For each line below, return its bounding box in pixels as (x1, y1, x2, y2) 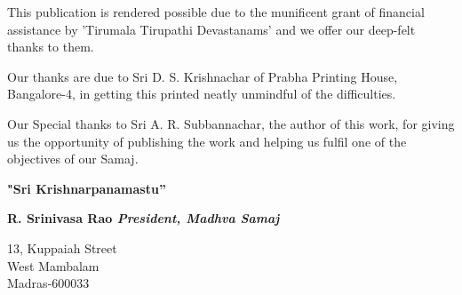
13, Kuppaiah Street (7, 238, 117, 257)
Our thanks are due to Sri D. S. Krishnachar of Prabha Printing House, (7, 67, 398, 85)
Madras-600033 (7, 274, 90, 292)
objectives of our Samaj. (7, 149, 139, 168)
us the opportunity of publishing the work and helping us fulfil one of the (7, 132, 407, 150)
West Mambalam (7, 256, 100, 275)
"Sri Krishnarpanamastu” (7, 179, 166, 197)
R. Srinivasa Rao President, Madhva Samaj (7, 209, 280, 227)
